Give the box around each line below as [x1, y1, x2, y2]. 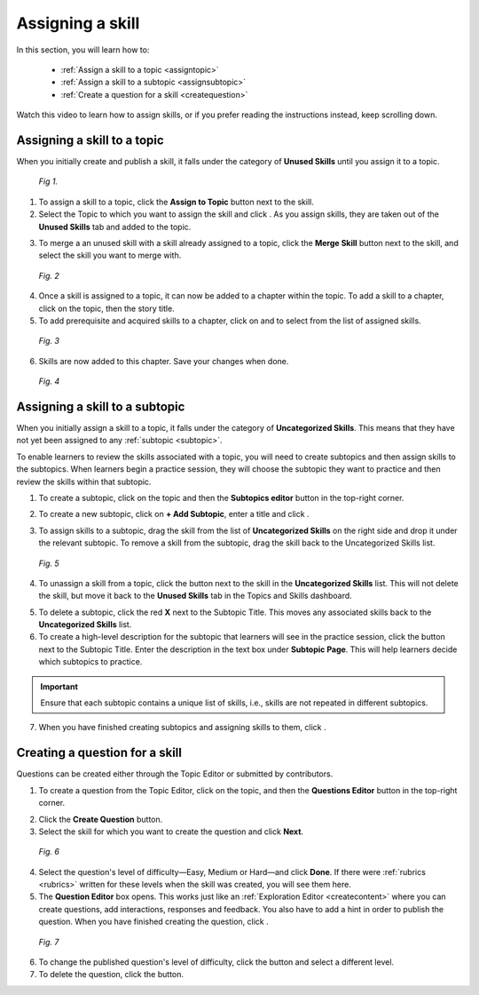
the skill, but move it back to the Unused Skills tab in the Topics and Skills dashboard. [38, 591, 352, 601]
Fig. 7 [38, 936, 59, 947]
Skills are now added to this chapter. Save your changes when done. [38, 355, 289, 366]
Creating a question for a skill [16, 745, 182, 760]
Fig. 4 [38, 376, 60, 386]
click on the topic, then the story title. [38, 303, 175, 314]
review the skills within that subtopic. [16, 476, 152, 487]
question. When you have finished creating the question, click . [38, 916, 270, 927]
